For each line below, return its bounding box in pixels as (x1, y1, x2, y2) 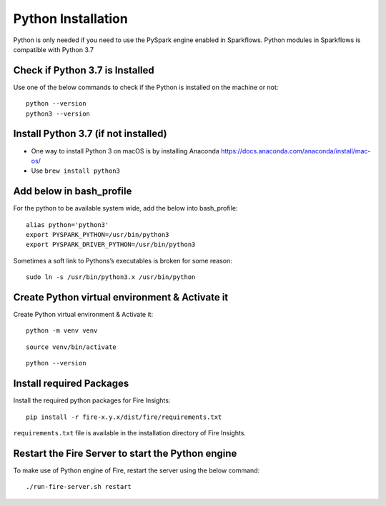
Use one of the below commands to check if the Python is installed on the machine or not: (13, 83, 279, 91)
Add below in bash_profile (13, 186, 132, 198)
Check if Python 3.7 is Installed (13, 64, 155, 76)
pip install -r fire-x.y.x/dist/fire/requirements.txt (26, 413, 222, 421)
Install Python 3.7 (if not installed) (13, 128, 167, 140)
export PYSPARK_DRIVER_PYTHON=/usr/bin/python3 (26, 241, 196, 249)
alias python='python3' (26, 221, 109, 228)
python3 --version (26, 109, 91, 118)
